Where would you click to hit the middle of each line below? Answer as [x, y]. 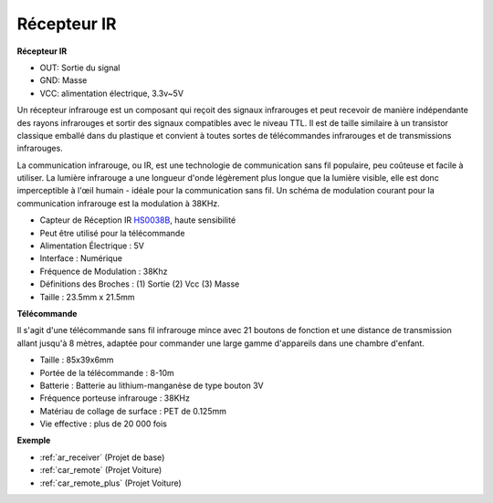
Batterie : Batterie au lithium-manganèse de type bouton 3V [152, 385]
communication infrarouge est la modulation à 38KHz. [119, 203]
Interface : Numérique [81, 258]
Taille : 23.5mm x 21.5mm [88, 297]
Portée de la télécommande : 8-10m [107, 372]
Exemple [34, 440]
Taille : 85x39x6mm [77, 360]
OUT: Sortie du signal [80, 68]
